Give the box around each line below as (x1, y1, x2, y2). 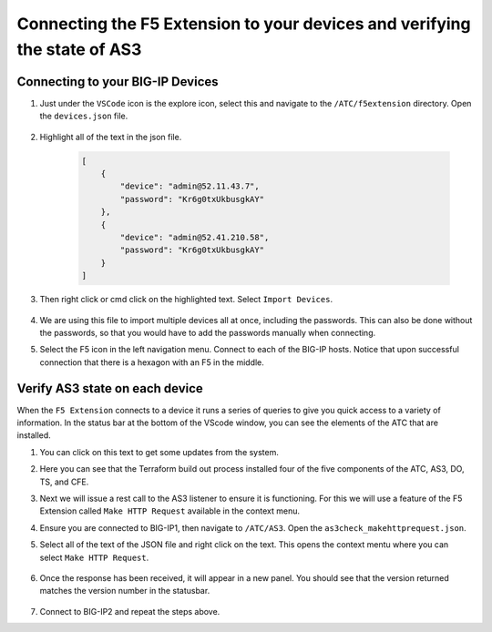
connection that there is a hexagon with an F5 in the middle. (39, 356, 264, 368)
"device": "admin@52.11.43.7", (119, 181, 260, 191)
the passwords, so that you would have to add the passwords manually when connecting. (39, 327, 376, 338)
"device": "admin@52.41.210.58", (119, 232, 270, 242)
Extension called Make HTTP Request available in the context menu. (39, 505, 301, 516)
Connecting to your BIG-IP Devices (16, 74, 219, 89)
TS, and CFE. (39, 476, 89, 487)
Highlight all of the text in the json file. (39, 131, 182, 142)
